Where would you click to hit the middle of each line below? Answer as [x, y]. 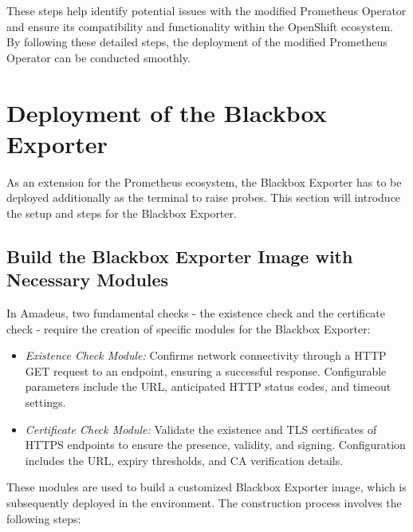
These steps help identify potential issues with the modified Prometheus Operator [206, 10]
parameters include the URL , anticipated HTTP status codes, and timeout [208, 386]
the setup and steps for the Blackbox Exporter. [122, 213]
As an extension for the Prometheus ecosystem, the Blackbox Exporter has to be [204, 181]
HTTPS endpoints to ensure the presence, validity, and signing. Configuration [215, 445]
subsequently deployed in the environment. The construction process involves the [204, 502]
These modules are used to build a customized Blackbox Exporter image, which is [206, 487]
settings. [45, 402]
